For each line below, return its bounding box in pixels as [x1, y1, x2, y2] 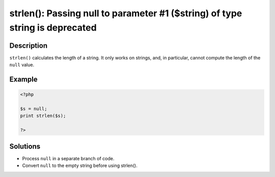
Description [9, 41, 48, 50]
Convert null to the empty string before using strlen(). [22, 163, 137, 169]
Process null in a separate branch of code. [22, 155, 115, 161]
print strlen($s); [20, 113, 66, 119]
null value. [9, 62, 35, 68]
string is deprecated [9, 22, 97, 33]
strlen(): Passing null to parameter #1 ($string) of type [9, 8, 242, 19]
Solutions [9, 142, 41, 151]
